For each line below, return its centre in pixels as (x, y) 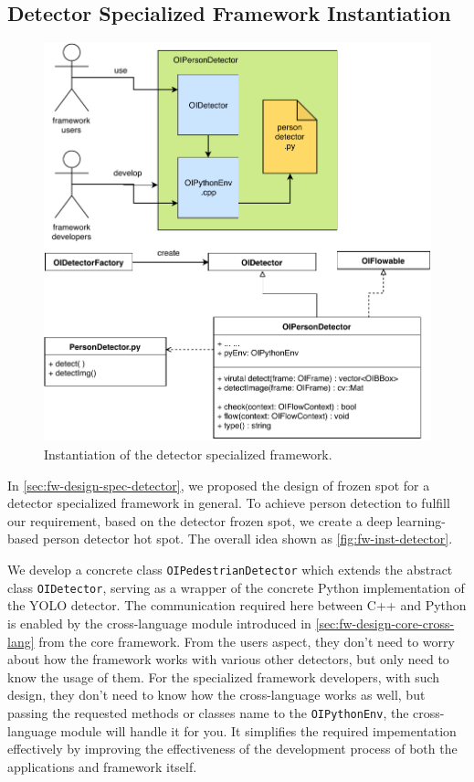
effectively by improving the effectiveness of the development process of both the (232, 749)
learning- (421, 520)
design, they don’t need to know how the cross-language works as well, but (216, 695)
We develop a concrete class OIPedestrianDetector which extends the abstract (230, 570)
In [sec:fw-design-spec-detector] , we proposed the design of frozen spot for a (219, 485)
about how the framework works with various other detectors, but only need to (228, 659)
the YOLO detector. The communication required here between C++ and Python (237, 605)
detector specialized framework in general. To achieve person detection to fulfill (229, 503)
